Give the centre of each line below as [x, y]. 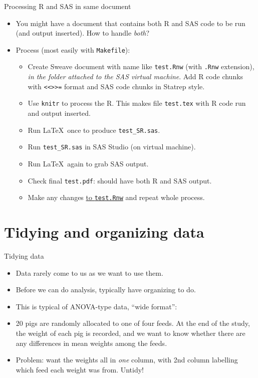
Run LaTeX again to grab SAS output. [88, 163]
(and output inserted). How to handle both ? [83, 33]
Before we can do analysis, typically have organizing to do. [106, 290]
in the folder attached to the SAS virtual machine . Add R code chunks [136, 76]
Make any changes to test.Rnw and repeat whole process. [116, 197]
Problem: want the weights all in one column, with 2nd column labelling [127, 360]
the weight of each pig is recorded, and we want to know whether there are [131, 333]
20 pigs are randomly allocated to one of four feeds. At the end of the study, [133, 323]
